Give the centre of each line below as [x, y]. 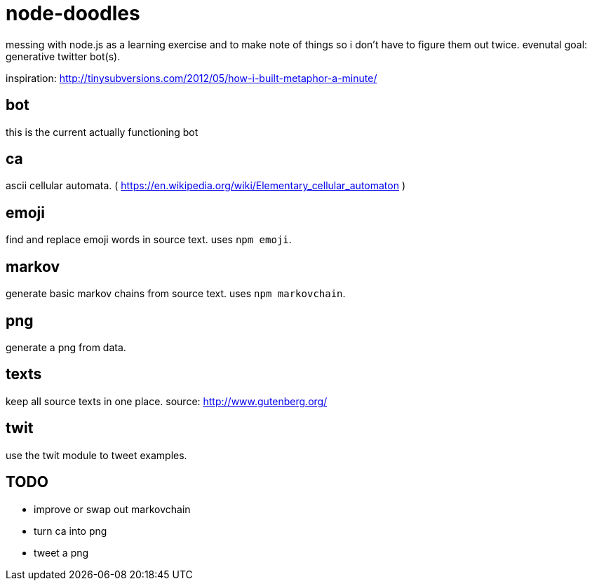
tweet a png [61, 552]
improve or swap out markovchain [112, 509]
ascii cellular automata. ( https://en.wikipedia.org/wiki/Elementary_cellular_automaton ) [206, 186]
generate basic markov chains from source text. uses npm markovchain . [176, 294]
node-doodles [73, 13]
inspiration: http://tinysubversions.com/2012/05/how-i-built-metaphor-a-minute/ [191, 78]
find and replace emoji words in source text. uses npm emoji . [149, 240]
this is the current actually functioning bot [102, 132]
